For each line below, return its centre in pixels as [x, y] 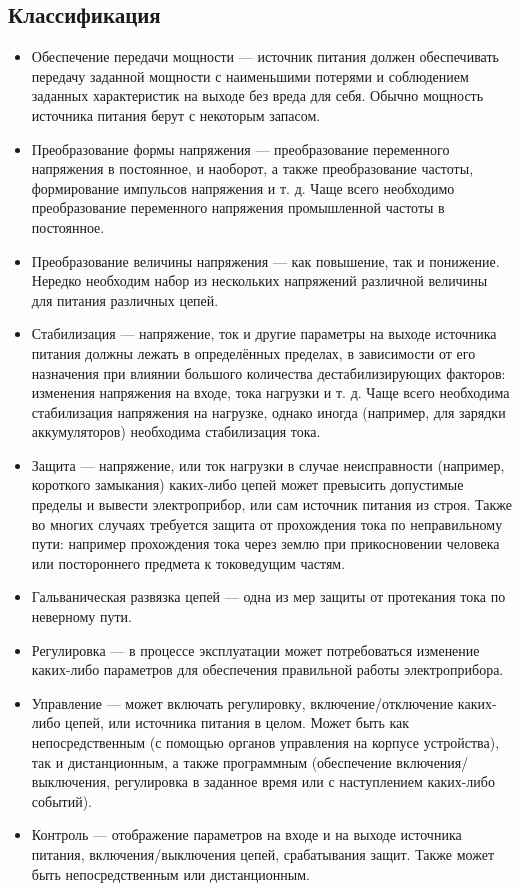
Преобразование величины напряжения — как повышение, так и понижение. [265, 260]
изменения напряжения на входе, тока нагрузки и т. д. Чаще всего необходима [270, 392]
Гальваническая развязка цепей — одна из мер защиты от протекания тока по [268, 596]
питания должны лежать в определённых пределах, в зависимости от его [253, 352]
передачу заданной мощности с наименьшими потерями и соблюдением [250, 75]
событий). [61, 800]
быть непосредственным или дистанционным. [170, 873]
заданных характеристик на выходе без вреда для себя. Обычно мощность [257, 95]
